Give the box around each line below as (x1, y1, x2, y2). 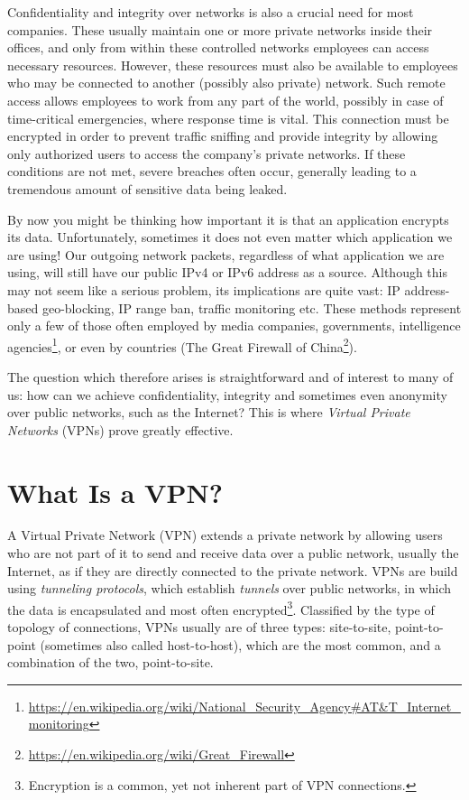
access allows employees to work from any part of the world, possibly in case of (7, 90, 444, 109)
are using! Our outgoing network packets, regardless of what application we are (7, 245, 445, 264)
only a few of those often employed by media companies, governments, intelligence (7, 316, 461, 335)
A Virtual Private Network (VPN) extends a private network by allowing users (7, 526, 443, 544)
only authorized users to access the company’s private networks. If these (7, 144, 406, 163)
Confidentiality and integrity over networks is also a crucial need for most (7, 3, 414, 21)
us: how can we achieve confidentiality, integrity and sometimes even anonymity (7, 385, 447, 404)
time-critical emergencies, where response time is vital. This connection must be (7, 108, 449, 127)
